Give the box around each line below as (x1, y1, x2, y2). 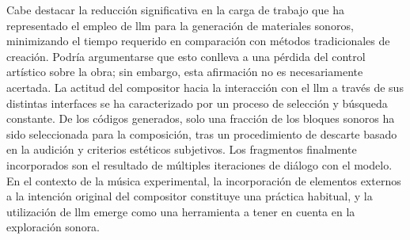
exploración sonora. (6, 219, 101, 235)
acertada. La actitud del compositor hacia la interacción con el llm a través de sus (6, 78, 404, 95)
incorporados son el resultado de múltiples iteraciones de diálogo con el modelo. (6, 156, 393, 173)
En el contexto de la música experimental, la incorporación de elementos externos (6, 172, 401, 189)
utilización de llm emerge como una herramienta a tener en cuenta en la (6, 203, 355, 219)
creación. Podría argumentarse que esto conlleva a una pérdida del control (6, 48, 366, 64)
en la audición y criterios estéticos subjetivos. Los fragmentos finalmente (6, 141, 357, 158)
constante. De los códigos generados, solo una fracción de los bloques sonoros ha (6, 110, 395, 127)
